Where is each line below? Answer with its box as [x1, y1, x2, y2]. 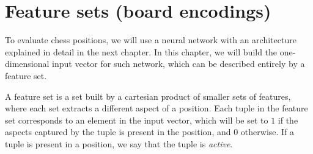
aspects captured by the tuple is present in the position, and [5, 125, 231, 138]
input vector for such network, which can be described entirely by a [52, 57, 305, 70]
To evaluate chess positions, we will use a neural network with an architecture [5, 33, 296, 46]
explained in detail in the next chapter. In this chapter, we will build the [5, 45, 278, 58]
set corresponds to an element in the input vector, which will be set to [5, 113, 268, 126]
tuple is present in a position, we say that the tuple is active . [5, 137, 233, 150]
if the [278, 113, 298, 126]
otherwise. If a [240, 125, 295, 138]
